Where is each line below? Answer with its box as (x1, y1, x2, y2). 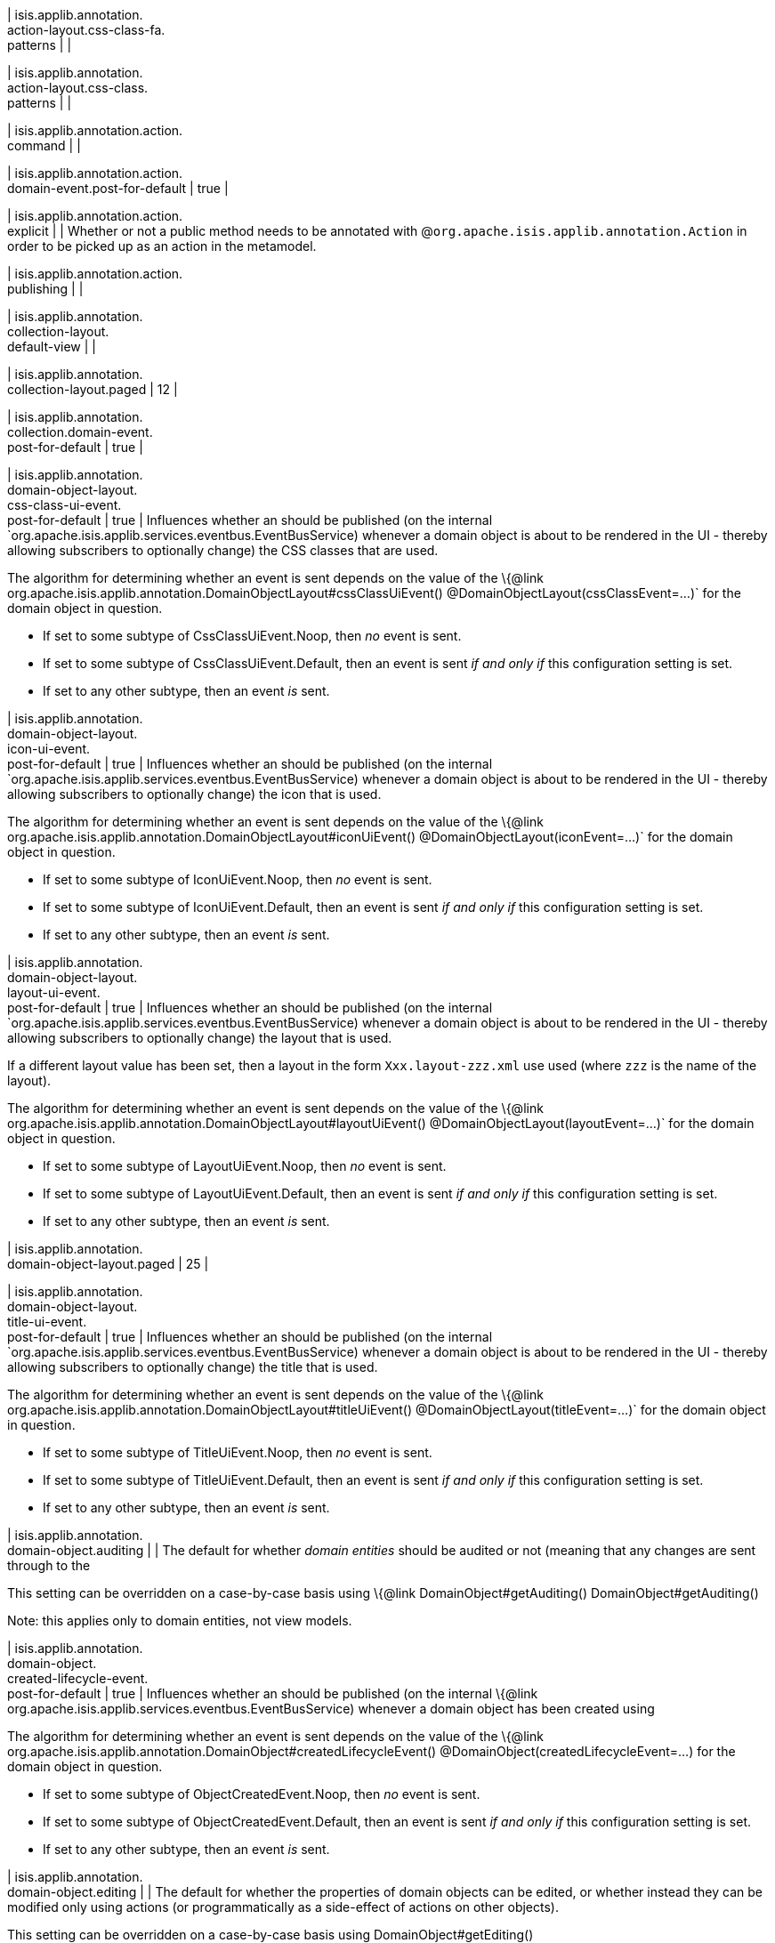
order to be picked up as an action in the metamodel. (7, 238, 317, 254)
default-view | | (7, 339, 96, 354)
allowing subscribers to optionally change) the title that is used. (7, 1359, 378, 1375)
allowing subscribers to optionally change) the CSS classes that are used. (7, 543, 439, 558)
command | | (7, 138, 81, 153)
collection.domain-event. (7, 424, 153, 439)
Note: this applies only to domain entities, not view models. (7, 1613, 352, 1628)
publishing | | (7, 281, 84, 296)
